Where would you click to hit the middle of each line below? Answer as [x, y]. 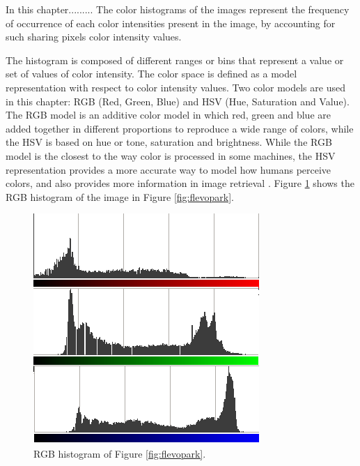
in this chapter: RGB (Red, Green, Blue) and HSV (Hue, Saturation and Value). [178, 101]
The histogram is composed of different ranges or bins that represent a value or [175, 60]
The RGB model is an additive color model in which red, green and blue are [168, 115]
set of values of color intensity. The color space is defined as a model [151, 74]
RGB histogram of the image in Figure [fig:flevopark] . [120, 196]
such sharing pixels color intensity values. [94, 37]
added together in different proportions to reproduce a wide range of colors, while [180, 128]
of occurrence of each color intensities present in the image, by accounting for [171, 23]
